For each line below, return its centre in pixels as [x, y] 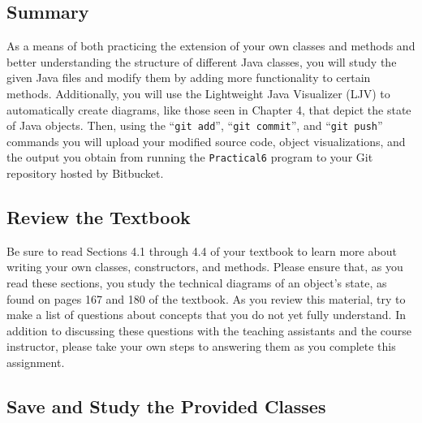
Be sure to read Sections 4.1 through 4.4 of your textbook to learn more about [202, 250]
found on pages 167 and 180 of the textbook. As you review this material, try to [206, 298]
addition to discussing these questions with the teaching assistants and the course [209, 330]
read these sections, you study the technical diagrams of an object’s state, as [197, 283]
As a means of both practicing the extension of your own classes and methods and [211, 46]
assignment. [36, 363]
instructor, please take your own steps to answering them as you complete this [201, 346]
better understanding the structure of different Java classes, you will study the [202, 61]
